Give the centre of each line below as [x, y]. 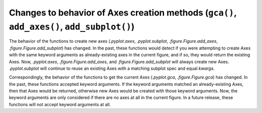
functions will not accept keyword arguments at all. [60, 104]
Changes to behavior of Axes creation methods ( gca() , [123, 13]
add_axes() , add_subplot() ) [72, 26]
